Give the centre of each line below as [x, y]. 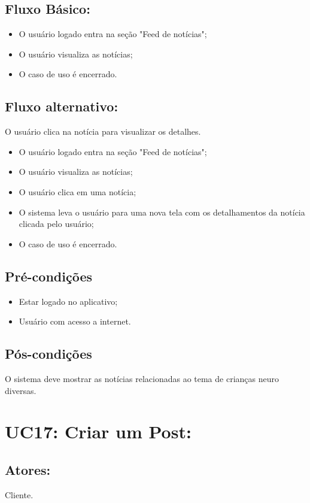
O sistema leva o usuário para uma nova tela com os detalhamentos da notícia [162, 212]
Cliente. [19, 494]
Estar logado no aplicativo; [68, 301]
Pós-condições [48, 354]
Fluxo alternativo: [62, 106]
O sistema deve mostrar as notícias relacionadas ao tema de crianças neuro [142, 378]
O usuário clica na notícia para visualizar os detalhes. [103, 131]
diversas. [21, 390]
